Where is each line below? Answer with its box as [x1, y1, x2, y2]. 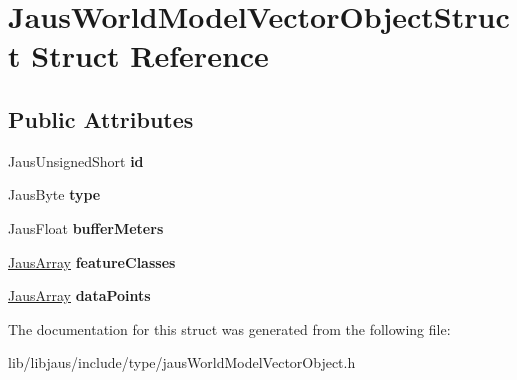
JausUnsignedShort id [8, 150, 144, 171]
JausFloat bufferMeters [8, 217, 164, 238]
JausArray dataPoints [8, 285, 151, 306]
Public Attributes [8, 103, 194, 134]
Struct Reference [31, 35, 269, 76]
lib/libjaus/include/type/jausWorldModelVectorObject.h [8, 352, 356, 373]
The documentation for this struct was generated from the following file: [8, 318, 451, 339]
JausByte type [8, 184, 101, 205]
